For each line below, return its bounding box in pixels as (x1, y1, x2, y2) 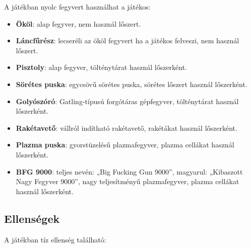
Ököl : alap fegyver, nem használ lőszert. (16, 18, 141, 29)
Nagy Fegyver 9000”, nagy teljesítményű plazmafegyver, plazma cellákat (16, 176, 239, 187)
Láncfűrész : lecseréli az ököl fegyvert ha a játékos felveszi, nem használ (16, 35, 239, 46)
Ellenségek (4, 210, 60, 226)
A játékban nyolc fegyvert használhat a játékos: (4, 2, 151, 12)
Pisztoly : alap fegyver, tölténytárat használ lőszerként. (16, 62, 187, 72)
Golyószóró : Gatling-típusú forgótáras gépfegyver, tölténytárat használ (16, 96, 239, 106)
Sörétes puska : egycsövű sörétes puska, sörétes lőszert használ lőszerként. (16, 78, 247, 89)
